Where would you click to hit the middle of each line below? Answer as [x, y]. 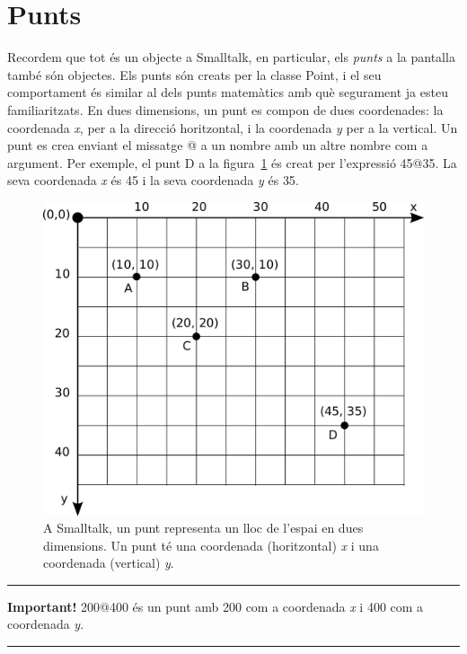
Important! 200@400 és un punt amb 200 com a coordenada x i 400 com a [216, 606]
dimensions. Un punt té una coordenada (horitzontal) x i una [211, 545]
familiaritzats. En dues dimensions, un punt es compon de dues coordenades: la [225, 109]
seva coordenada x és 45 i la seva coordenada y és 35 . [153, 180]
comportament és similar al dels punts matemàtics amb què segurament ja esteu [228, 92]
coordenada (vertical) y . [109, 563]
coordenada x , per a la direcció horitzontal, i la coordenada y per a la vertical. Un [233, 127]
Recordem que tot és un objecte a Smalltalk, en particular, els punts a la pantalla [231, 57]
